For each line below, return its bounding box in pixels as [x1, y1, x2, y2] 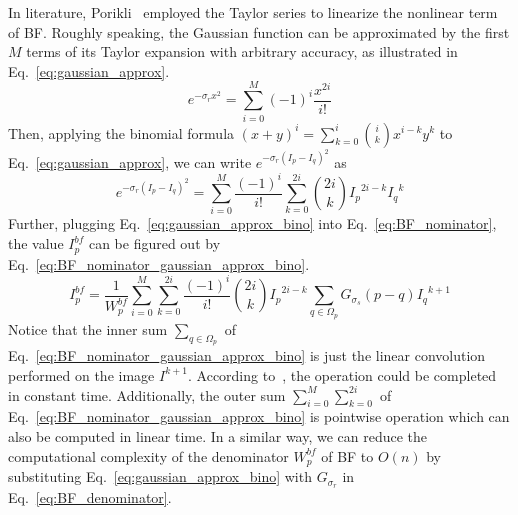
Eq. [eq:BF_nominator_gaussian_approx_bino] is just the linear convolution [8, 345, 486, 365]
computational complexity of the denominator [8, 445, 289, 466]
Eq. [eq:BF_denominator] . [8, 486, 172, 507]
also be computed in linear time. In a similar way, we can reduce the [8, 426, 428, 447]
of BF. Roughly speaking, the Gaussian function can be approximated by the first [8, 21, 510, 42]
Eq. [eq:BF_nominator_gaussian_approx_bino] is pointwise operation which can [8, 406, 510, 427]
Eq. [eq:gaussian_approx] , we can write [8, 151, 252, 172]
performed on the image [8, 364, 155, 385]
